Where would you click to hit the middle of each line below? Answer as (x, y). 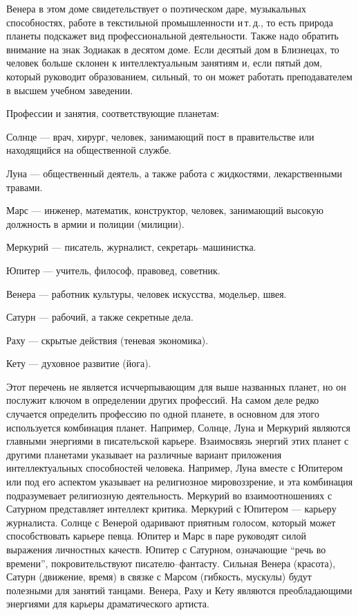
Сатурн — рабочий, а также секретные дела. (100, 317)
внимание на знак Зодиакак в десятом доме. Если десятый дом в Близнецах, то (173, 49)
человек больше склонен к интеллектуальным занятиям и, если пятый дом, (164, 63)
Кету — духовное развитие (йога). (79, 363)
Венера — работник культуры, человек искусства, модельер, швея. (147, 293)
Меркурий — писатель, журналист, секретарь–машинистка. (131, 247)
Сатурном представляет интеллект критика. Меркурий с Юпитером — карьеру (171, 509)
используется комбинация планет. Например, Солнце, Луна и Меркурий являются (178, 427)
